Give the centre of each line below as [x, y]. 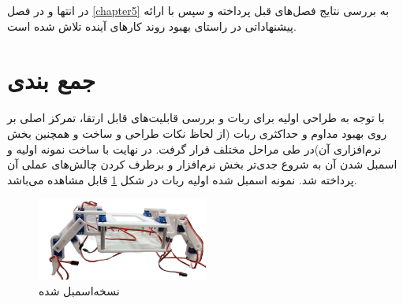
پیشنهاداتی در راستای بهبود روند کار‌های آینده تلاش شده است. [152, 26]
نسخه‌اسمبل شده [79, 290]
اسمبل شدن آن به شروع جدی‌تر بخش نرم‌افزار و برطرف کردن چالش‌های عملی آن [202, 164]
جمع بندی [51, 80]
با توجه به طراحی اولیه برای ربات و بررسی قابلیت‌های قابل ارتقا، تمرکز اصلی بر [196, 118]
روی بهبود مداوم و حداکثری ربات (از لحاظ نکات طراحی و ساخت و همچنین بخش [197, 133]
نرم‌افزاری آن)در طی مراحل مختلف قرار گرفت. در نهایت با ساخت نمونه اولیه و [194, 148]
